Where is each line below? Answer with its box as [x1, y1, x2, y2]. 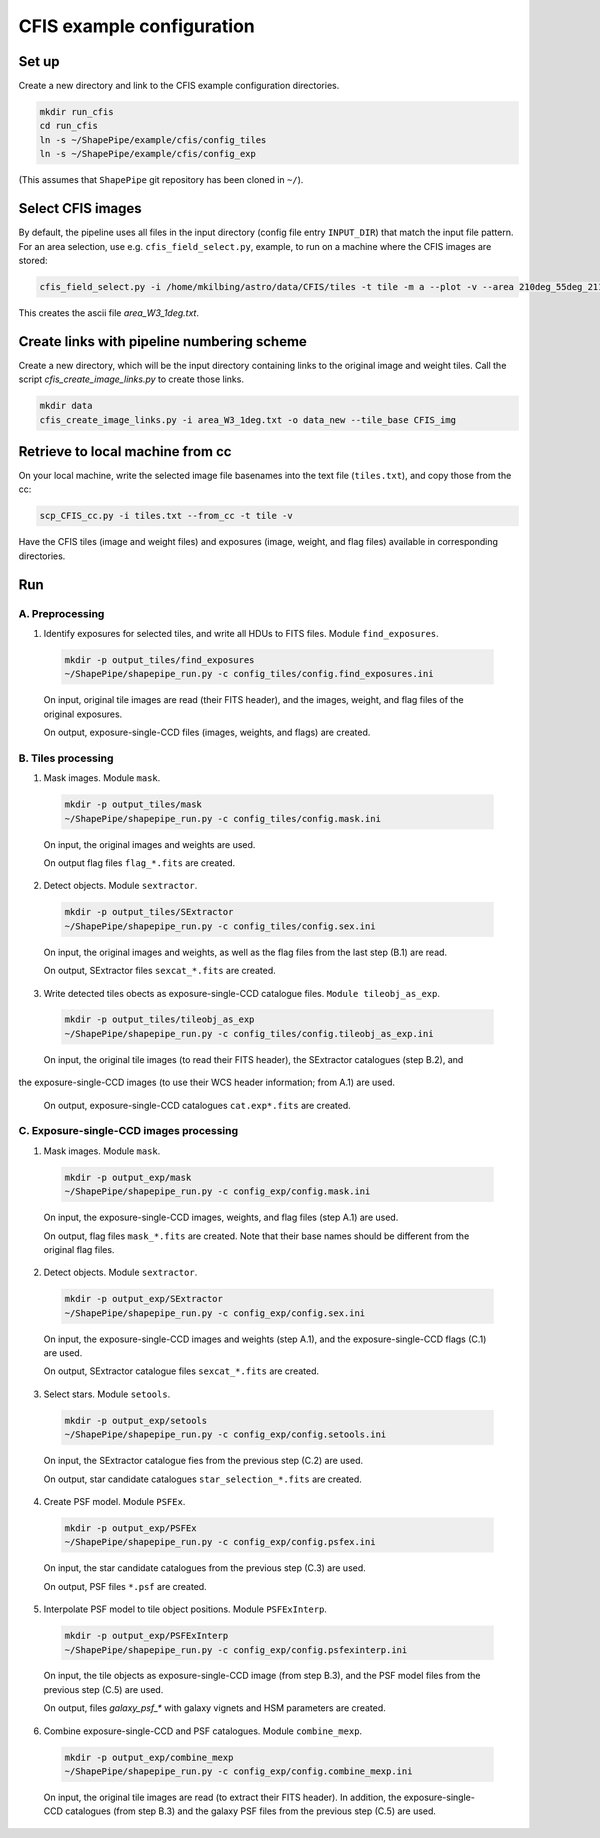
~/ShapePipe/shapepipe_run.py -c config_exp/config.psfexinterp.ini [64, 1644, 408, 1655]
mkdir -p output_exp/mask [64, 1171, 192, 1183]
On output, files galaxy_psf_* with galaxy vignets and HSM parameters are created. [43, 1702, 387, 1714]
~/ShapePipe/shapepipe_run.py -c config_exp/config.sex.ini [64, 1307, 366, 1319]
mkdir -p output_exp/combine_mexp [64, 1751, 234, 1763]
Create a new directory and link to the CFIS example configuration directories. [18, 80, 340, 92]
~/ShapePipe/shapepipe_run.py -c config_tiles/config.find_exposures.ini [64, 668, 434, 680]
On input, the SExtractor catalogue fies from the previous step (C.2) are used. [43, 1455, 364, 1467]
